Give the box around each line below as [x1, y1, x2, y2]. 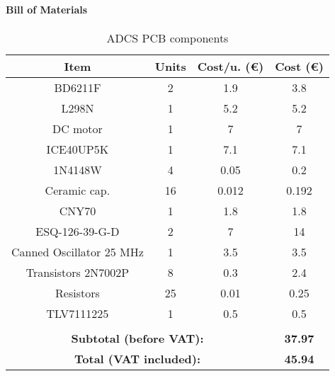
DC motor [52, 120, 103, 137]
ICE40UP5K [46, 140, 109, 157]
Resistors [55, 284, 100, 301]
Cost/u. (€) [197, 57, 264, 74]
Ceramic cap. [45, 181, 110, 198]
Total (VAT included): [74, 350, 201, 367]
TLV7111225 [46, 304, 109, 321]
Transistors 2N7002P [25, 263, 130, 280]
